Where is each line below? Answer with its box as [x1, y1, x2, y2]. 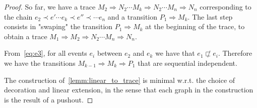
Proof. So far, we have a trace [4, 2, 96, 12]
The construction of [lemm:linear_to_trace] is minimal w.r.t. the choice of [4, 74, 235, 85]
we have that [155, 48, 195, 58]
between [97, 48, 122, 58]
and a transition [107, 11, 158, 22]
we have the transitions [4, 57, 76, 68]
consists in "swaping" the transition [4, 21, 113, 32]
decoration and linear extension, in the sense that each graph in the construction [4, 84, 253, 95]
